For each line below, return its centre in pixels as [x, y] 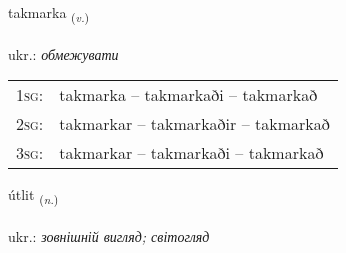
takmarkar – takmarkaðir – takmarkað [194, 124]
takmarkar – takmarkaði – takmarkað [191, 153]
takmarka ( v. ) [49, 13]
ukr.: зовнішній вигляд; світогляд [109, 236]
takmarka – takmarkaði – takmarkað [188, 95]
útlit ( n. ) [33, 196]
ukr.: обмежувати [63, 53]
